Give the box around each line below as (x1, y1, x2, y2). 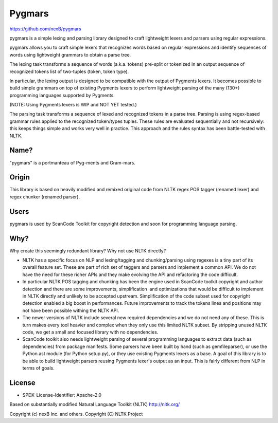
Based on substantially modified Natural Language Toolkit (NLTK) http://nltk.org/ (9, 401, 180, 408)
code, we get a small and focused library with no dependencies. (22, 329, 159, 335)
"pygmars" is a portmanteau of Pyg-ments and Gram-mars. (9, 159, 136, 165)
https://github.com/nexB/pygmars (9, 26, 82, 32)
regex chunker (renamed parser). (9, 193, 80, 200)
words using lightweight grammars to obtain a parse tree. (9, 51, 131, 58)
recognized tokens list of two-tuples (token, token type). (9, 68, 129, 75)
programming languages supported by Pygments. (9, 92, 115, 98)
